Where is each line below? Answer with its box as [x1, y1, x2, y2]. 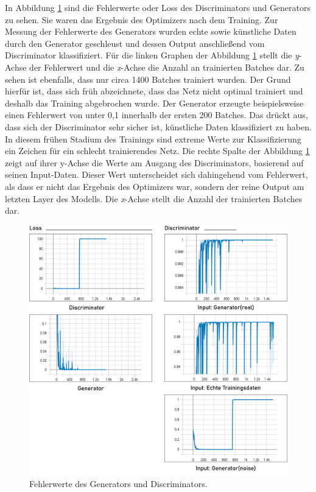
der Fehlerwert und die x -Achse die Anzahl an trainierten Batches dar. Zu [29, 60, 304, 73]
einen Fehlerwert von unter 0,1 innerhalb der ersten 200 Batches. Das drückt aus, [5, 108, 308, 121]
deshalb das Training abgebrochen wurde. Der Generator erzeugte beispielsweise [5, 96, 304, 109]
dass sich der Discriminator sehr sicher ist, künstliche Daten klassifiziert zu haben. [5, 120, 312, 133]
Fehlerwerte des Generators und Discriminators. [29, 477, 208, 490]
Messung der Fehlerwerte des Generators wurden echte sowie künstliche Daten [5, 25, 297, 38]
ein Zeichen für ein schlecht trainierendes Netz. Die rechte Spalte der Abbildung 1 [5, 144, 310, 157]
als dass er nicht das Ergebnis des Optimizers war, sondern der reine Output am [5, 180, 304, 192]
